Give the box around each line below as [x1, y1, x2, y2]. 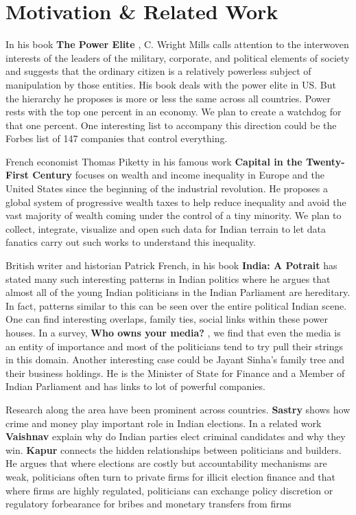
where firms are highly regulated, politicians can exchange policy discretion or [5, 483, 333, 497]
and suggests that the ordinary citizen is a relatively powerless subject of [5, 64, 311, 78]
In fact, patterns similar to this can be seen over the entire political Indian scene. [5, 298, 347, 312]
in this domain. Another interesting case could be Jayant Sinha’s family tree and [5, 352, 345, 367]
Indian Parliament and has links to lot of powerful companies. [5, 379, 265, 393]
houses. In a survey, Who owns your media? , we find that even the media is [5, 325, 341, 339]
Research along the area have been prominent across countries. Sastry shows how [5, 402, 351, 416]
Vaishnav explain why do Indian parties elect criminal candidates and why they [5, 429, 346, 444]
